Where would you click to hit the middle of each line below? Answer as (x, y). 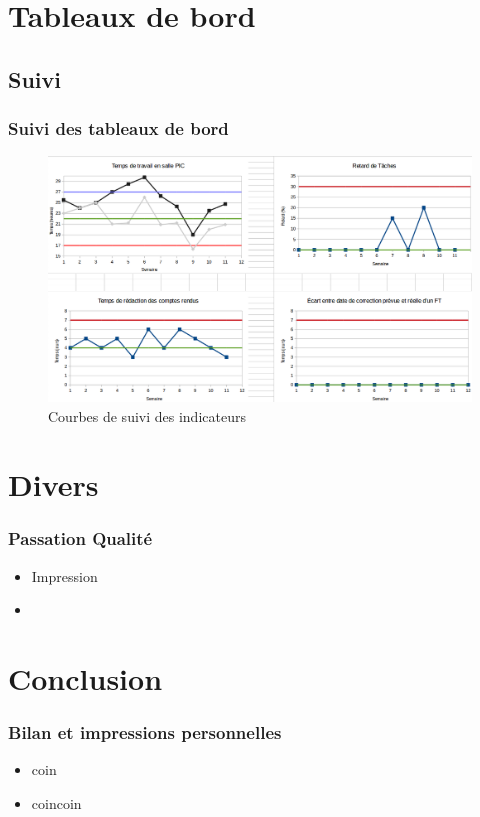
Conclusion (85, 678)
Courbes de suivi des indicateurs (147, 415)
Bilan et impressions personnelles (145, 732)
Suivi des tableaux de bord (118, 128)
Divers (53, 484)
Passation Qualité (80, 538)
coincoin (56, 803)
